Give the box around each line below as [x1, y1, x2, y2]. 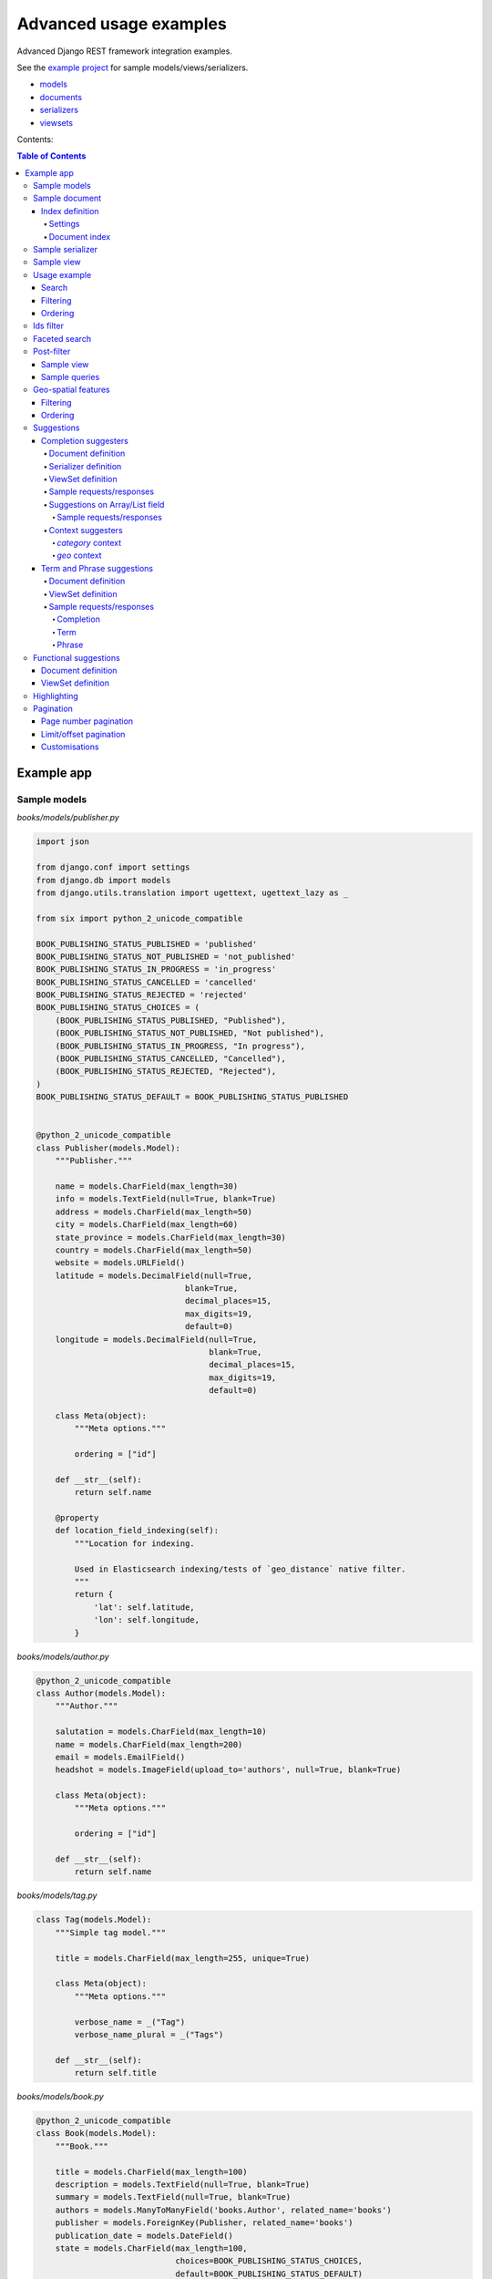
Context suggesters [48, 524, 123, 535]
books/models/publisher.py [16, 812, 120, 823]
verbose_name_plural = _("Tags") [74, 2029, 224, 2039]
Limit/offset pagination [41, 728, 126, 739]
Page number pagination [41, 716, 134, 727]
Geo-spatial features [33, 384, 110, 396]
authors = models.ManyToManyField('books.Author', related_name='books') [55, 2204, 392, 2215]
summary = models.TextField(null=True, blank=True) [55, 2192, 292, 2202]
